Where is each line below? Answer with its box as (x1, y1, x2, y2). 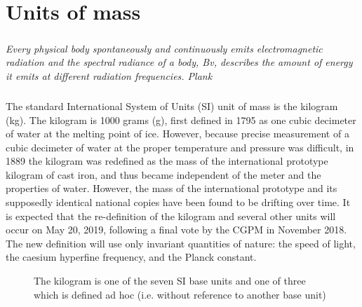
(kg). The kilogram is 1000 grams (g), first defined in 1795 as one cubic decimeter (6, 112, 356, 127)
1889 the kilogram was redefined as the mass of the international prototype (6, 153, 328, 168)
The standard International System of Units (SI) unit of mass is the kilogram (6, 98, 338, 113)
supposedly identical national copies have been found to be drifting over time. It (6, 195, 351, 210)
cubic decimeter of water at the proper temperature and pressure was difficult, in (6, 139, 354, 154)
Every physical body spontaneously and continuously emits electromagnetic (6, 41, 323, 55)
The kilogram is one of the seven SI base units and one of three (34, 273, 306, 288)
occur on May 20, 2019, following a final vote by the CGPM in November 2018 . (6, 222, 347, 237)
